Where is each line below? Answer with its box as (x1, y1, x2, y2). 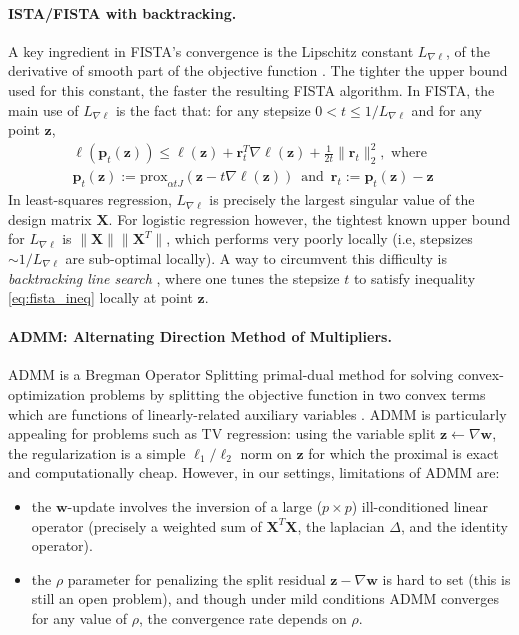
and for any (411, 99, 482, 120)
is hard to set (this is (382, 568, 511, 589)
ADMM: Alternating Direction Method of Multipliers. (8, 326, 392, 347)
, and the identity (400, 515, 508, 536)
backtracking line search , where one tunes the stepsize (8, 267, 340, 288)
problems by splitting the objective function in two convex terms (89, 384, 486, 405)
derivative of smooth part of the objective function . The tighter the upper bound (8, 60, 508, 81)
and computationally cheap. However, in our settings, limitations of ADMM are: (8, 462, 500, 483)
